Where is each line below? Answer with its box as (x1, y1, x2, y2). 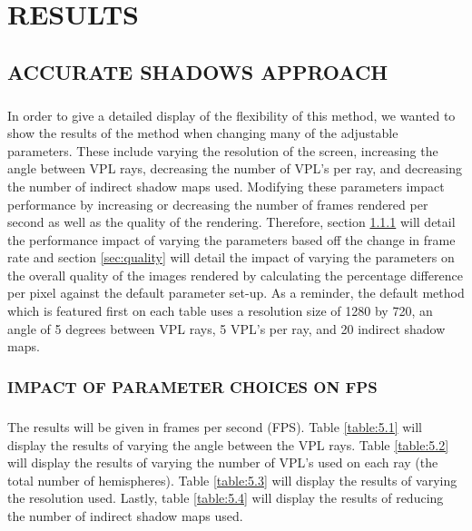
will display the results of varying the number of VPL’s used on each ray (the (7, 453, 438, 472)
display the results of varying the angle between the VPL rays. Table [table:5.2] (7, 435, 449, 454)
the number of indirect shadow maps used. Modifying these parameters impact (7, 176, 445, 195)
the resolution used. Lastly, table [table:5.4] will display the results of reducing (7, 488, 444, 507)
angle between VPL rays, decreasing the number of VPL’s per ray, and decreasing (7, 159, 463, 178)
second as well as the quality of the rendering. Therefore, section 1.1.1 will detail (7, 212, 456, 231)
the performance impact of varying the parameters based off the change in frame (7, 230, 456, 249)
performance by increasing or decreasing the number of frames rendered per (7, 194, 428, 213)
